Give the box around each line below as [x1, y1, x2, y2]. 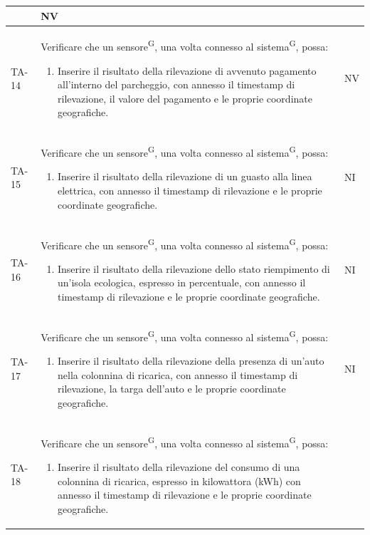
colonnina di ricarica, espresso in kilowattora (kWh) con [58, 473, 301, 488]
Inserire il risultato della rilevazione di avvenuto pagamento [58, 63, 317, 78]
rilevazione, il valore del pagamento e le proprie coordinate [58, 90, 312, 105]
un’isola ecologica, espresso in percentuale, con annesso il [58, 275, 306, 290]
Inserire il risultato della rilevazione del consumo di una [58, 459, 300, 474]
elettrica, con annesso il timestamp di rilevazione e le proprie [58, 183, 322, 198]
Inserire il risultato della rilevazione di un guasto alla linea [58, 169, 312, 184]
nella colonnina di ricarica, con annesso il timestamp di [58, 367, 298, 382]
